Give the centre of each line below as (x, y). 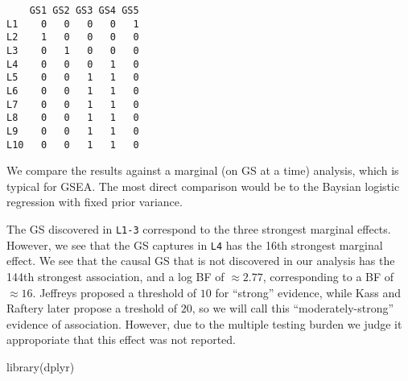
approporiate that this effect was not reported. (121, 340)
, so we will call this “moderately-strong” (293, 308)
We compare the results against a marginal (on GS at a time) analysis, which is (203, 170)
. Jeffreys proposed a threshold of (115, 292)
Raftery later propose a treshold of (92, 308)
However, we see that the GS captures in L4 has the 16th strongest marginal (195, 244)
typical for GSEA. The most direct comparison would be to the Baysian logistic (203, 186)
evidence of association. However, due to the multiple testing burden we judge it (204, 323)
